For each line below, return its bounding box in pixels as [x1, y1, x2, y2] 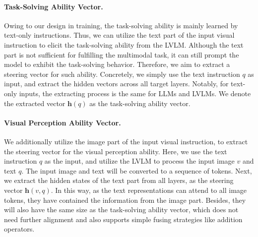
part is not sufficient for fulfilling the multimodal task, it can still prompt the [4, 49, 239, 59]
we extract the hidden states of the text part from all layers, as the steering [4, 175, 234, 185]
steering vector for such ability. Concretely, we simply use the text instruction [4, 68, 240, 79]
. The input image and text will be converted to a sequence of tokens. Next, [21, 165, 252, 176]
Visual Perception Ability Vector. [4, 117, 121, 127]
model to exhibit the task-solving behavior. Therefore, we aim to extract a [4, 59, 230, 69]
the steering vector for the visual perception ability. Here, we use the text [4, 146, 227, 156]
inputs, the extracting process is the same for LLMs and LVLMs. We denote [19, 88, 251, 98]
